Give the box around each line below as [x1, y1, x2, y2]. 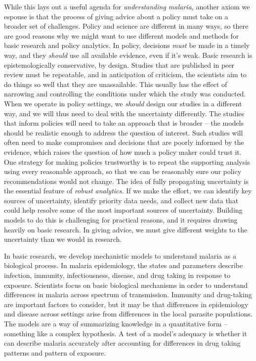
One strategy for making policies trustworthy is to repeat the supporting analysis [4, 156, 250, 167]
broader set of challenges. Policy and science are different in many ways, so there [4, 21, 249, 31]
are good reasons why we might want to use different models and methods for [4, 30, 239, 41]
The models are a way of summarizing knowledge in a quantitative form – [4, 318, 228, 328]
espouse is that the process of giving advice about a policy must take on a [4, 11, 228, 21]
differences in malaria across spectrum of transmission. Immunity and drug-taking [4, 289, 252, 300]
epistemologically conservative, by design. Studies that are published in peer [4, 59, 235, 70]
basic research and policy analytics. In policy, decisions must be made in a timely [4, 40, 250, 50]
